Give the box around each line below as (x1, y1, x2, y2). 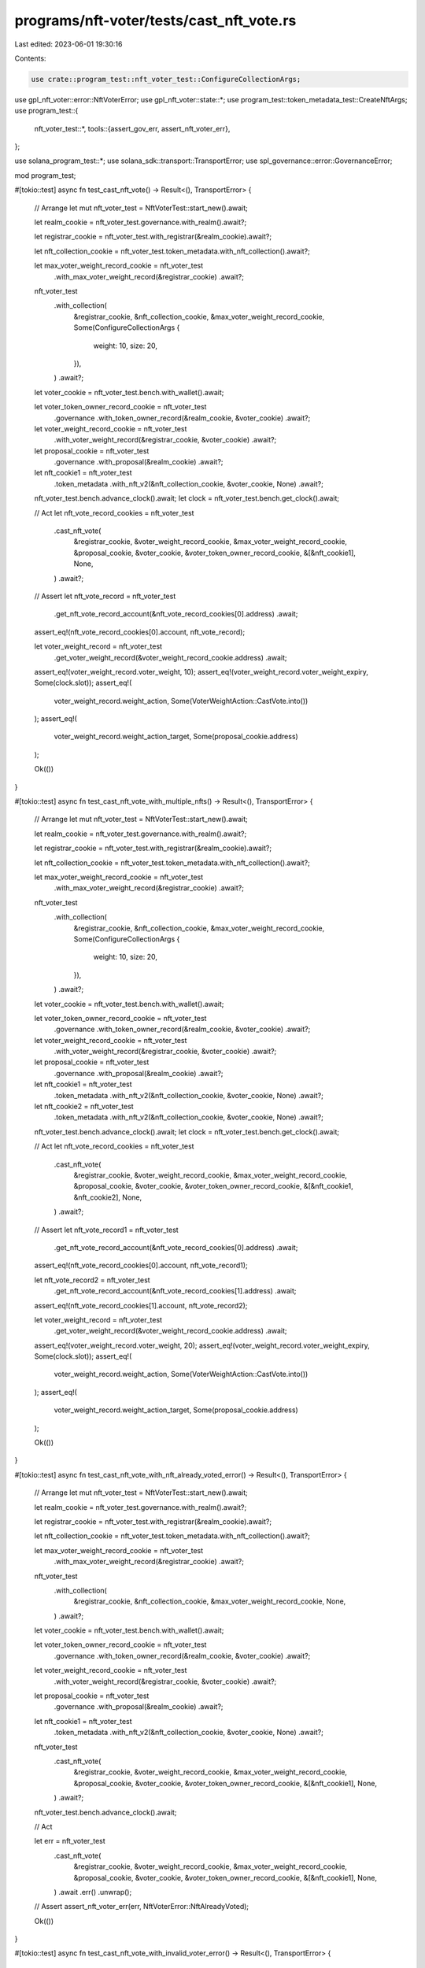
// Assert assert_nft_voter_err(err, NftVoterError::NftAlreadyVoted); (34, 1902, 249, 1911)
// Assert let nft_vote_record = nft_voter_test (34, 591, 176, 601)
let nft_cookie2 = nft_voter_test (34, 1102, 134, 1112)
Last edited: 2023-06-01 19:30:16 (14, 39, 123, 49)
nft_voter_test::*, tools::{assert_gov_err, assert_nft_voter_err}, (34, 124, 231, 133)
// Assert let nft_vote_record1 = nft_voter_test (34, 1225, 179, 1234)
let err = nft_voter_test (34, 1837, 105, 1846)
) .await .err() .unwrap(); (54, 1887, 132, 1896)
